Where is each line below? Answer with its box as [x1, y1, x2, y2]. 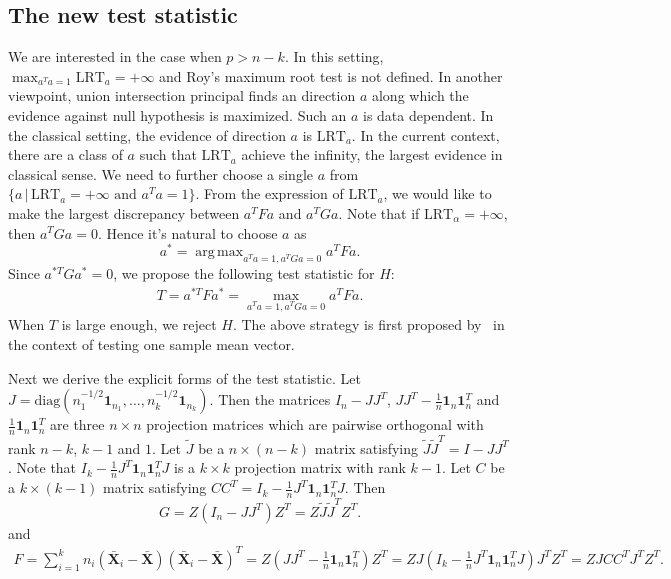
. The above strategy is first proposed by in [232, 314, 505, 335]
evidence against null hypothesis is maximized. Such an [8, 104, 347, 125]
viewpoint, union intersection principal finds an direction [8, 85, 356, 106]
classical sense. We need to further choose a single [8, 163, 313, 184]
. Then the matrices [209, 389, 331, 410]
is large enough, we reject [61, 314, 217, 335]
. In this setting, [284, 46, 384, 67]
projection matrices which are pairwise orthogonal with [146, 414, 484, 435]
